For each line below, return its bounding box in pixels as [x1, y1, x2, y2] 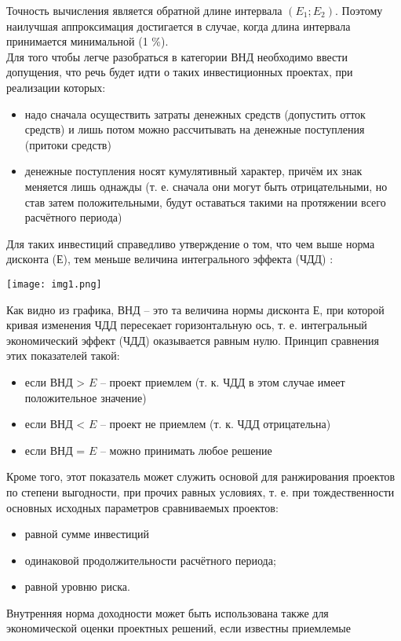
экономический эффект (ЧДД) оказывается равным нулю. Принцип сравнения [6, 331, 380, 348]
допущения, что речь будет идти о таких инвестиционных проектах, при [6, 64, 353, 80]
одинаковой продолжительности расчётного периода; [24, 551, 276, 568]
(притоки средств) [24, 136, 111, 152]
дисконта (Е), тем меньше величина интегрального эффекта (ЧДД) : [6, 251, 334, 267]
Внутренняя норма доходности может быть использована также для [6, 604, 329, 621]
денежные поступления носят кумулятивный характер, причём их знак [24, 163, 363, 179]
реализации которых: [6, 79, 106, 95]
